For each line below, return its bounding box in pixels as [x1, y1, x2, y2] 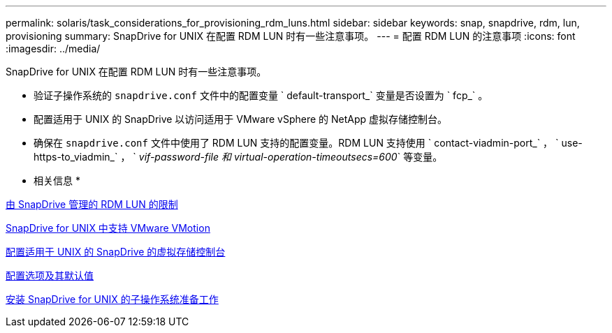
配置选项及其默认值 [6, 269, 94, 281]
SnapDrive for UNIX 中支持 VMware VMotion [6, 222, 210, 234]
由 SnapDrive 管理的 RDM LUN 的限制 [6, 198, 178, 210]
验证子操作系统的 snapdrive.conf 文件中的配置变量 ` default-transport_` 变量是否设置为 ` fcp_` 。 [34, 89, 488, 101]
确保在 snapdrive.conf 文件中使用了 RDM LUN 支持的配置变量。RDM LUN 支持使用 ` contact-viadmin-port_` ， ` [34, 137, 559, 149]
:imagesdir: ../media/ [6, 43, 101, 54]
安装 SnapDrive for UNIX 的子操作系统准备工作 [6, 293, 219, 305]
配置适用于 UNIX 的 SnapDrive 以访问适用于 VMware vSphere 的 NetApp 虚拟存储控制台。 [34, 113, 448, 125]
